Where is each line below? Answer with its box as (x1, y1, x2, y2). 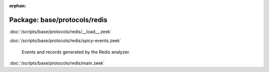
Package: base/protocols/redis (9, 15, 108, 24)
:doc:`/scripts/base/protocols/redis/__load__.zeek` (9, 29, 112, 35)
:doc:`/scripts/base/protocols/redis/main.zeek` (9, 60, 105, 66)
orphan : (9, 3, 26, 8)
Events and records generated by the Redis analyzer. (21, 49, 131, 55)
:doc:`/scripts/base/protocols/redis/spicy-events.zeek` (9, 37, 122, 44)
